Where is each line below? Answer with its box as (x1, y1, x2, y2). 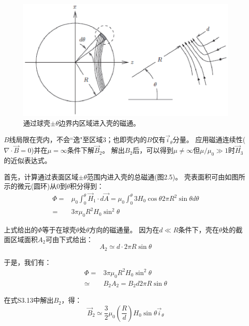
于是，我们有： (4, 257, 51, 267)
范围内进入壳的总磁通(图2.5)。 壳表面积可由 (87, 171, 225, 181)
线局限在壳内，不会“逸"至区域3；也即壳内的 (9, 134, 147, 145)
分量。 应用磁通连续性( (173, 134, 246, 145)
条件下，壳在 (178, 225, 219, 235)
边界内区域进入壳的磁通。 (59, 117, 140, 128)
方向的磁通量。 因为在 (89, 225, 160, 235)
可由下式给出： (45, 234, 93, 244)
